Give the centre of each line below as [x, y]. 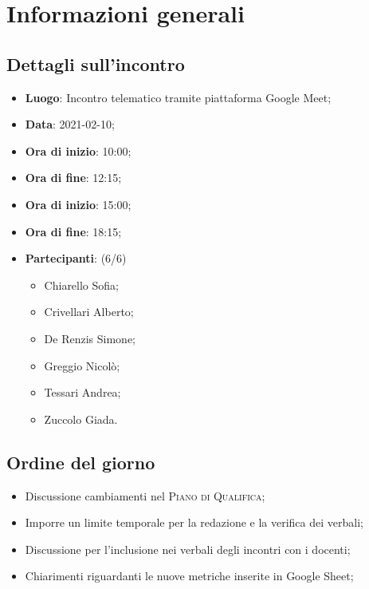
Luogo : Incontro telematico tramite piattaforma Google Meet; [178, 97]
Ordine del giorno [81, 462]
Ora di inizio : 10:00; [78, 150]
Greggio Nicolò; [82, 365]
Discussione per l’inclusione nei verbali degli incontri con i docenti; [188, 549]
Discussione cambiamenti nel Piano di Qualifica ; [145, 495]
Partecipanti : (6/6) [76, 258]
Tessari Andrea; [82, 392]
